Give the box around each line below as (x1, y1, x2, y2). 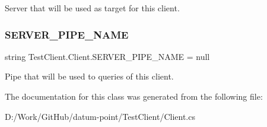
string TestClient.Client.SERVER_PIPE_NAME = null (5, 50, 210, 62)
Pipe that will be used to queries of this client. (5, 70, 174, 82)
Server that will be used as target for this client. (5, 2, 180, 14)
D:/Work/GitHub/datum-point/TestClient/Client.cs (5, 110, 195, 122)
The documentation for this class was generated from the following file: (5, 90, 263, 102)
